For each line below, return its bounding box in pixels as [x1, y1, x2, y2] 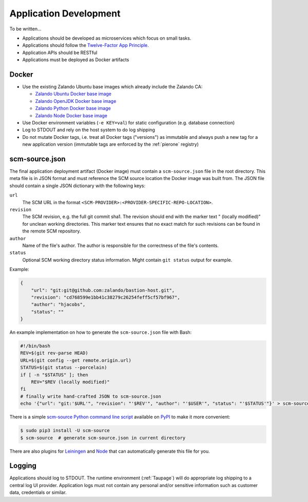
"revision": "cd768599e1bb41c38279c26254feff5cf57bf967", [31, 294, 180, 300]
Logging [9, 461, 37, 470]
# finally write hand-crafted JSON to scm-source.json [20, 393, 161, 399]
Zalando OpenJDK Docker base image [35, 98, 117, 104]
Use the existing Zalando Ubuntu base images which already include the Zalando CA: [22, 84, 203, 90]
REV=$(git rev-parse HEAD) [20, 350, 88, 356]
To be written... [9, 26, 42, 32]
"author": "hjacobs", [31, 301, 86, 308]
